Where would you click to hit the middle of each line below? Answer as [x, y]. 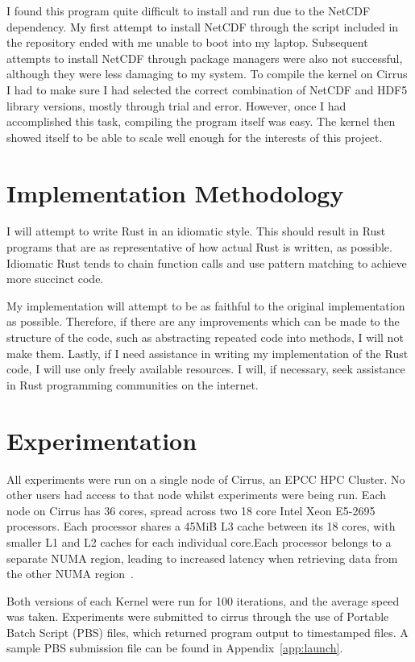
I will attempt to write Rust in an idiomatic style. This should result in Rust [196, 231]
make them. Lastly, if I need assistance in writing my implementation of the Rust [207, 353]
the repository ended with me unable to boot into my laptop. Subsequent [187, 42]
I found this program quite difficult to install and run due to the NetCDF [189, 10]
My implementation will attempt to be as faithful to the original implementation [206, 305]
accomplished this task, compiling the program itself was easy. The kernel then [201, 121]
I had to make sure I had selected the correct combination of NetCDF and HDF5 [207, 89]
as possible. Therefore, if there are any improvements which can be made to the [203, 321]
